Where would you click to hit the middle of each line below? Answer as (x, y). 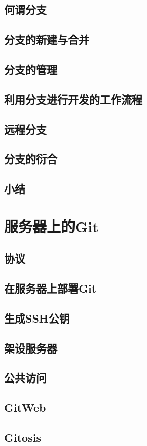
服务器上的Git (51, 226)
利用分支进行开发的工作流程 (73, 99)
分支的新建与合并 (47, 39)
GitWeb (25, 408)
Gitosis (23, 437)
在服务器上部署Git (50, 288)
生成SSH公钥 (37, 318)
